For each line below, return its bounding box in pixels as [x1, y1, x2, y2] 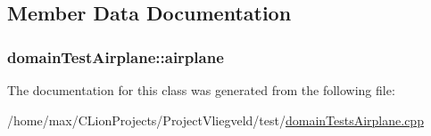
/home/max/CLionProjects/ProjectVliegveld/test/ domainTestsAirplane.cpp [7, 110, 424, 129]
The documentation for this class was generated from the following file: [7, 81, 395, 99]
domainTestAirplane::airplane [7, 45, 224, 68]
